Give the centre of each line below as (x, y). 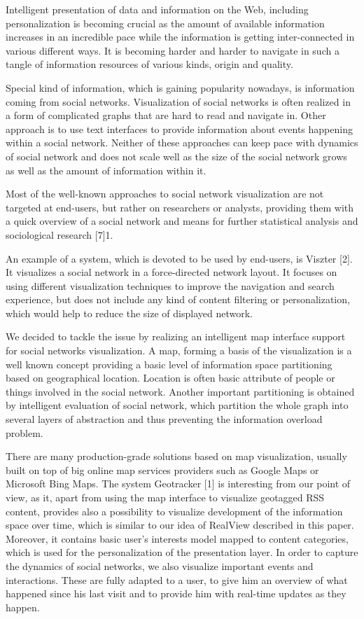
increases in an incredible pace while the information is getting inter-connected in (180, 37)
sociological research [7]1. (59, 234)
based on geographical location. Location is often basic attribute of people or (170, 378)
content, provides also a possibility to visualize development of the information (174, 511)
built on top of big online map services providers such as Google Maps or (162, 470)
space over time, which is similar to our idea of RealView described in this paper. (180, 525)
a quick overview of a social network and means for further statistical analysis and (182, 221)
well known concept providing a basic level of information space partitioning (169, 364)
